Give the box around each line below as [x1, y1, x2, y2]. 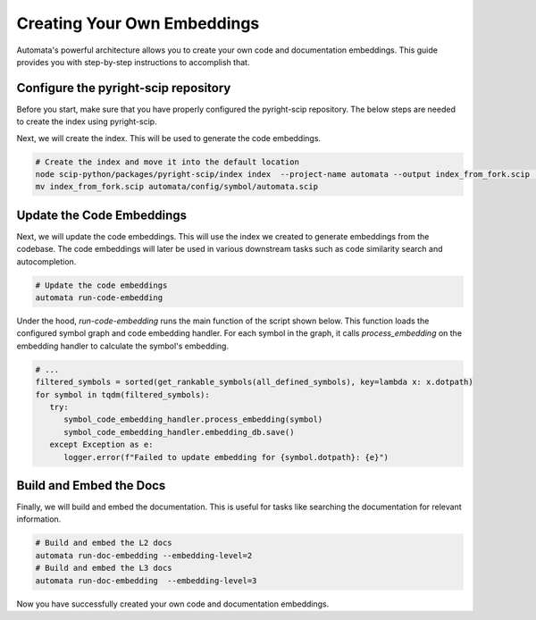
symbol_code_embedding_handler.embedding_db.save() [63, 427, 295, 437]
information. [16, 514, 62, 524]
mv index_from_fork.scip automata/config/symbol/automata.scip [35, 181, 319, 192]
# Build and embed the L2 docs [35, 538, 173, 549]
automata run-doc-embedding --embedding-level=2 [35, 550, 253, 560]
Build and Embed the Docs [16, 478, 166, 493]
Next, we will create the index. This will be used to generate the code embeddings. [16, 132, 322, 143]
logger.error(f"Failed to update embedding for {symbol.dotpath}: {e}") [63, 452, 389, 462]
